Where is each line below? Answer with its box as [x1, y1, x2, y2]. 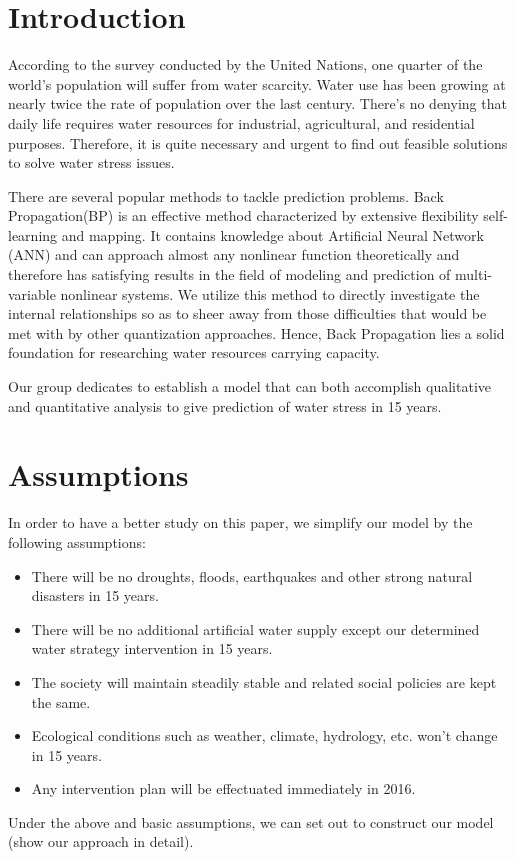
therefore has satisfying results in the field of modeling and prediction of [8, 264, 451, 285]
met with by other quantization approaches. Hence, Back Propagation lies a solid [8, 322, 505, 343]
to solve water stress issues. [8, 152, 175, 173]
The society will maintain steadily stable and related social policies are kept [31, 671, 497, 692]
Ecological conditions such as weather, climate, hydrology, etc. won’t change [31, 725, 498, 746]
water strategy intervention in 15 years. [31, 638, 273, 659]
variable [8, 283, 56, 304]
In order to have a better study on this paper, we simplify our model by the [8, 512, 473, 533]
